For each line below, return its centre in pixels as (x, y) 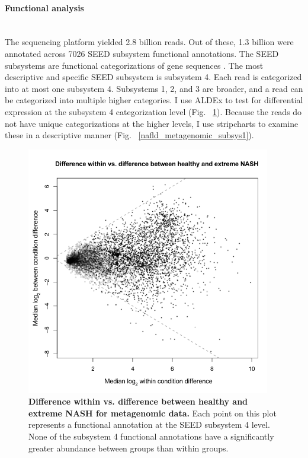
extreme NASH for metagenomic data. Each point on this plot (153, 413)
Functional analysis (44, 7)
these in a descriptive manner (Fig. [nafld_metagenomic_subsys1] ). (129, 135)
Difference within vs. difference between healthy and (138, 401)
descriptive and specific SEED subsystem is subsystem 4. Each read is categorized (153, 77)
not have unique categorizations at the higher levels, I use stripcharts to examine (152, 123)
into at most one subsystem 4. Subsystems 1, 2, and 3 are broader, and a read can (154, 88)
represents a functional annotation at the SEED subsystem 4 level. (149, 424)
